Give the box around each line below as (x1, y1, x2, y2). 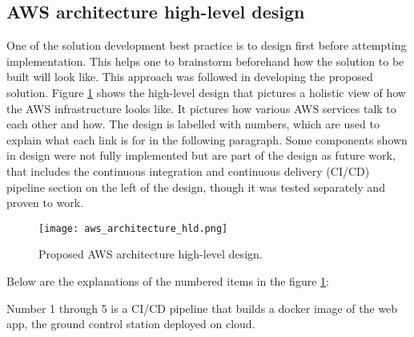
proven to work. (6, 194, 84, 211)
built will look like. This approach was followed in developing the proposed (6, 68, 373, 85)
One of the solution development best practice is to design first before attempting (6, 37, 407, 54)
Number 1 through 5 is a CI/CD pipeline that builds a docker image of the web (6, 299, 398, 316)
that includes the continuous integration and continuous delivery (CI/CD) (6, 162, 370, 179)
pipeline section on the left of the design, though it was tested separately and (6, 178, 385, 195)
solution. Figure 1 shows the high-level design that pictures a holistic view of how (6, 83, 406, 100)
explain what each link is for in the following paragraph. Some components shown (6, 131, 408, 148)
